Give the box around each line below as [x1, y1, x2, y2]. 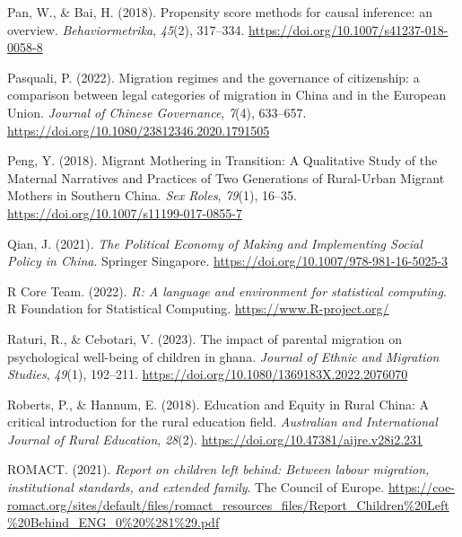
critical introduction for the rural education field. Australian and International [7, 412, 438, 431]
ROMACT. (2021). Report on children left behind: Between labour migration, [7, 460, 430, 479]
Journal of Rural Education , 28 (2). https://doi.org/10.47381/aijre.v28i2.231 [7, 429, 423, 448]
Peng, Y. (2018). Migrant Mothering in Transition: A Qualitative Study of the [7, 151, 438, 170]
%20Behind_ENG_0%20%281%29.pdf [7, 513, 220, 532]
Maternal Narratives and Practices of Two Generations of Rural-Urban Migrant [7, 168, 445, 187]
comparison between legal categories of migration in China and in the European [7, 85, 447, 104]
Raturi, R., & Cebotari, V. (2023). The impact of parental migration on [7, 329, 403, 348]
